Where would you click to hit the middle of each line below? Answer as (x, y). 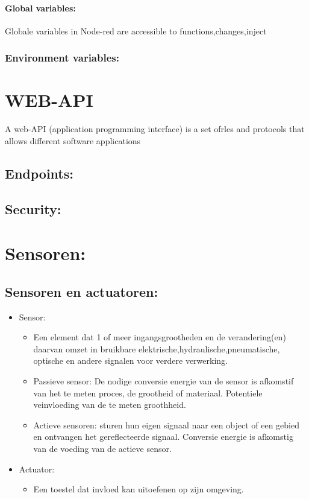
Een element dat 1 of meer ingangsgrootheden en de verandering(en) (160, 337)
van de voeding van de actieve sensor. (102, 449)
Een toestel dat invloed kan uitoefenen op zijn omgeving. (139, 489)
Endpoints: (39, 173)
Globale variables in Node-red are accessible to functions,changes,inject (136, 30)
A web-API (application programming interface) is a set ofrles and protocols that (155, 129)
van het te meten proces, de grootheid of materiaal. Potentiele (148, 393)
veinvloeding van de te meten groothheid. (110, 405)
